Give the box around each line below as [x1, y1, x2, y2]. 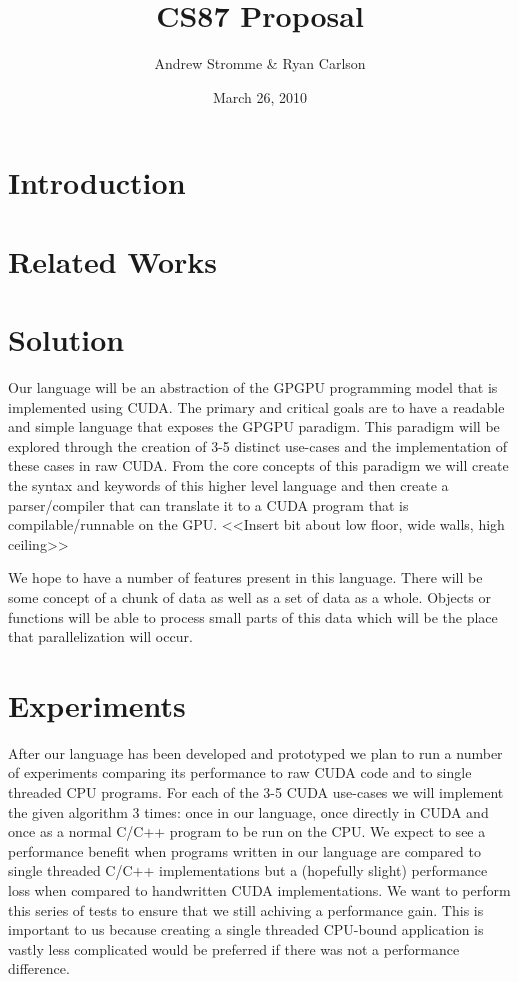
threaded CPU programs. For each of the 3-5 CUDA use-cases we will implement [8, 782, 504, 803]
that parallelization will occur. [8, 626, 193, 647]
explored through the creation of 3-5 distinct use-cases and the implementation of [8, 435, 507, 456]
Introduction [8, 162, 186, 203]
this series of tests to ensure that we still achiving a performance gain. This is [8, 899, 484, 920]
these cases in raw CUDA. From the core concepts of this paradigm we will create [8, 455, 509, 476]
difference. [8, 958, 70, 979]
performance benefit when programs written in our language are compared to [8, 840, 481, 861]
